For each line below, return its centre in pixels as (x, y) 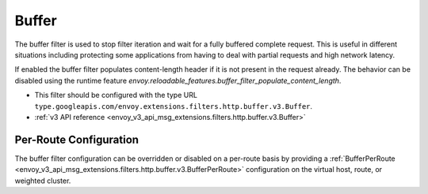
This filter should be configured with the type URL (116, 95)
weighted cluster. (43, 181)
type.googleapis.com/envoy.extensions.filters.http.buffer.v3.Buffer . (174, 106)
